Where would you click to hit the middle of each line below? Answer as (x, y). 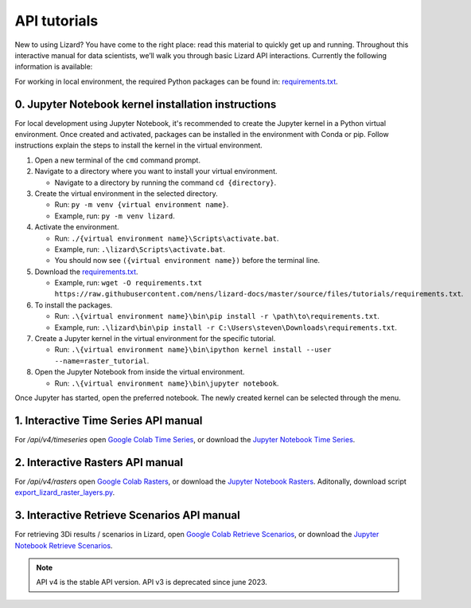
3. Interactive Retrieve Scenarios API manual (127, 515)
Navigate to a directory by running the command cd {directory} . (165, 182)
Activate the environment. (77, 227)
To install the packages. (74, 305)
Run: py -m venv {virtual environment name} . (142, 205)
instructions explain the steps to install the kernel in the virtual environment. (138, 145)
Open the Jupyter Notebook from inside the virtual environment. (140, 372)
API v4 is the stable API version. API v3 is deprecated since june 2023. (152, 583)
